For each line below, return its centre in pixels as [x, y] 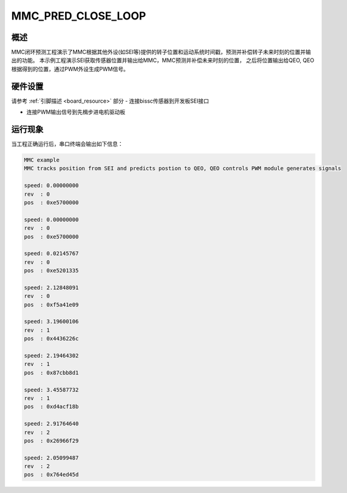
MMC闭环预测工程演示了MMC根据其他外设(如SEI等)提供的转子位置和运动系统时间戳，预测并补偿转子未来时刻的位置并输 [161, 52]
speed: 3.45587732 [51, 390]
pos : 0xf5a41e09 [51, 305]
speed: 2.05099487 [51, 458]
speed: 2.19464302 [51, 356]
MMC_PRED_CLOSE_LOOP [79, 16]
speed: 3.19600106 [51, 322]
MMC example [42, 160]
